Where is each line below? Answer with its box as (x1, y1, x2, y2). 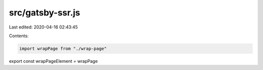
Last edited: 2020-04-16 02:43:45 (9, 24, 78, 30)
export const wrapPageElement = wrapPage (9, 58, 98, 64)
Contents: (9, 33, 29, 39)
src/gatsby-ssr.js (9, 7, 80, 18)
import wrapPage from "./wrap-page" (19, 46, 107, 51)
